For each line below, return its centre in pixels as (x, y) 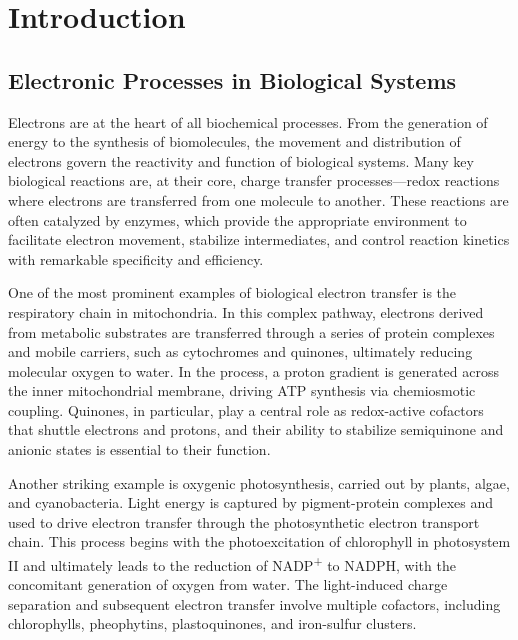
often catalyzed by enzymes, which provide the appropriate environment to (237, 219)
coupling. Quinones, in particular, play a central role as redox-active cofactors (246, 409)
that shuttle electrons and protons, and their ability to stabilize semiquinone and (256, 429)
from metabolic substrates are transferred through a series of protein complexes (251, 331)
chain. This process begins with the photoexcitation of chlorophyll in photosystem (259, 541)
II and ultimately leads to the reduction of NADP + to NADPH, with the (232, 563)
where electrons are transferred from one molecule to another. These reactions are (258, 199)
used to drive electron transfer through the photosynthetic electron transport (244, 521)
